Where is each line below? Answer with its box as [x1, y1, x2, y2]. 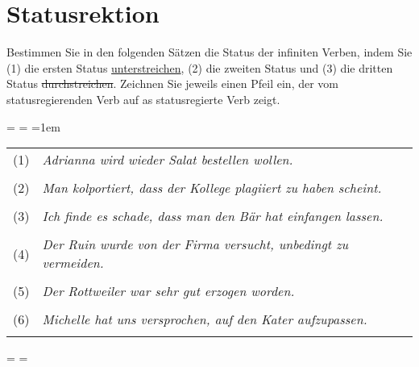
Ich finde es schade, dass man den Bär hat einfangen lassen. [42, 206, 384, 226]
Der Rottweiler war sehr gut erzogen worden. [42, 282, 295, 301]
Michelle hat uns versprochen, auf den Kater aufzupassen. [42, 310, 367, 329]
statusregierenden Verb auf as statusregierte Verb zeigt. [6, 90, 280, 107]
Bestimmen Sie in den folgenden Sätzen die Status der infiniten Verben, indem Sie [6, 44, 413, 60]
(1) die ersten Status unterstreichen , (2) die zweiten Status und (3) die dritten [6, 59, 393, 76]
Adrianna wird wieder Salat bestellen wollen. [42, 150, 293, 169]
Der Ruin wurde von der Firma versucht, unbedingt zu [42, 235, 349, 254]
